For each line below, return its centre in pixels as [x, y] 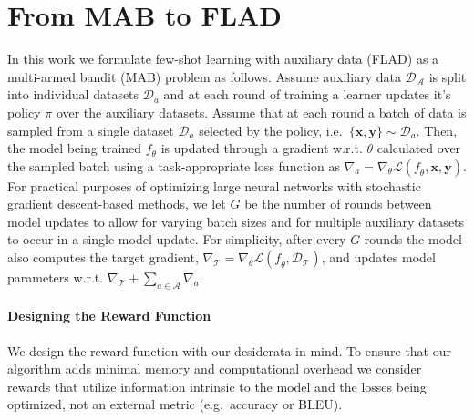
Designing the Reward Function [109, 316]
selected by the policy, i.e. [271, 130]
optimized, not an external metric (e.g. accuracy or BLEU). [175, 404]
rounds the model [413, 239]
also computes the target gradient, [103, 257]
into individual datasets [73, 94]
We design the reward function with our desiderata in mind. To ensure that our [230, 350]
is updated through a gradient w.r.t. [262, 148]
